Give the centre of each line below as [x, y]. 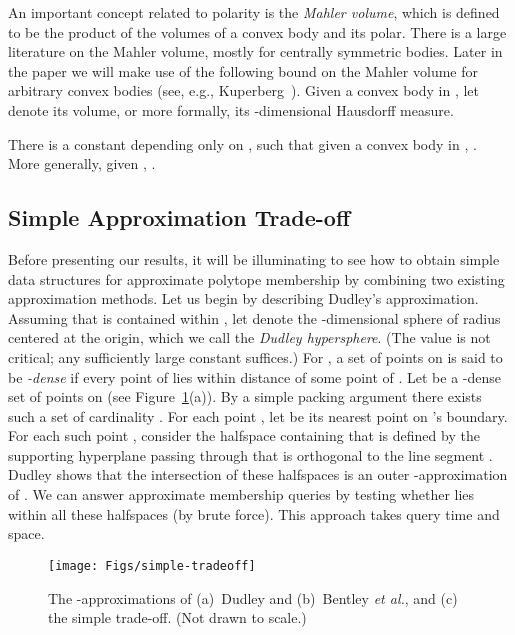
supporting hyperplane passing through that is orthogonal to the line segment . [250, 454]
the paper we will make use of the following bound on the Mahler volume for [243, 70]
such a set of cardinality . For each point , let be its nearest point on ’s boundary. [258, 415]
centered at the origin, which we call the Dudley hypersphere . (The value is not [249, 337]
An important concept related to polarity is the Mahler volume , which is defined [254, 12]
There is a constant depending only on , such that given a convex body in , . [242, 143]
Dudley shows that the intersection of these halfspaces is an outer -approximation [258, 474]
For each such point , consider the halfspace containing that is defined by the [244, 435]
